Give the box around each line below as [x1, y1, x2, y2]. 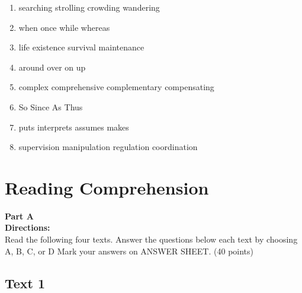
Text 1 [5, 273, 46, 292]
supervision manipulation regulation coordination [18, 141, 198, 153]
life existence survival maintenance [18, 41, 144, 53]
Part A [5, 209, 34, 222]
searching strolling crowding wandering [18, 1, 160, 13]
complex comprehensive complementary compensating [18, 81, 214, 93]
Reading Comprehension [5, 175, 209, 199]
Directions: [5, 221, 50, 234]
